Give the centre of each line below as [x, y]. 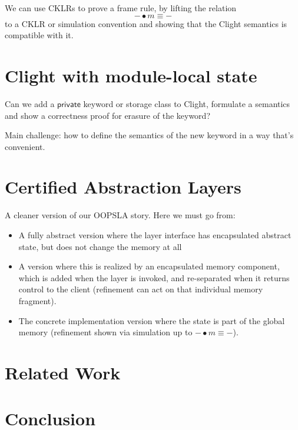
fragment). [37, 300]
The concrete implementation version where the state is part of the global [152, 320]
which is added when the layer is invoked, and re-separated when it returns [154, 277]
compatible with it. [39, 35]
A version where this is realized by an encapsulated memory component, [149, 266]
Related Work [63, 372]
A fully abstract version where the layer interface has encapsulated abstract [155, 235]
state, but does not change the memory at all [100, 246]
